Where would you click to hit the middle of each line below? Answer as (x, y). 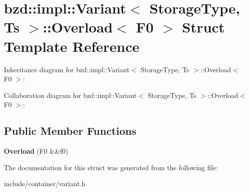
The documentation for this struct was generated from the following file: (111, 167)
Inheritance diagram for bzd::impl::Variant (67, 69)
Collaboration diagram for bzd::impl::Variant (70, 95)
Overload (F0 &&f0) (36, 151)
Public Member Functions (70, 131)
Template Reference (72, 46)
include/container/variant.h (45, 184)
